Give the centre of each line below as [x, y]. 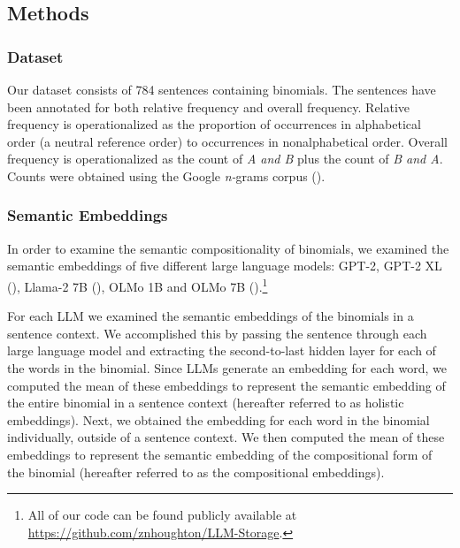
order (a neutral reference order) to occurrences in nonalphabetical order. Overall [227, 141]
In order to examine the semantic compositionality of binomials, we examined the [228, 248]
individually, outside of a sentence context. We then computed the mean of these [226, 437]
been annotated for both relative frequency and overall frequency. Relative [209, 107]
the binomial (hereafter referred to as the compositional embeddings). [196, 472]
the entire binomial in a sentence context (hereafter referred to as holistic [206, 403]
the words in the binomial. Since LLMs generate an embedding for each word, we [227, 368]
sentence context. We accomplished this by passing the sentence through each [217, 333]
